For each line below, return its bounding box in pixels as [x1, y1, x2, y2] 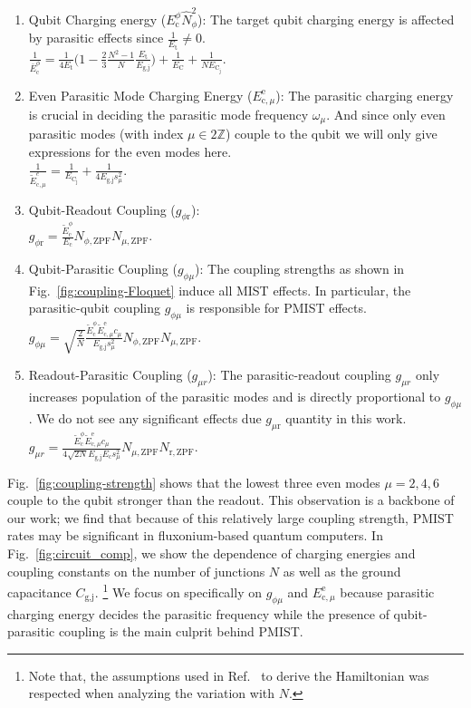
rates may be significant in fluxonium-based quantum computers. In [7, 526, 383, 545]
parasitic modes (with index [28, 124, 184, 143]
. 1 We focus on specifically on [94, 580, 262, 601]
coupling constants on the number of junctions [7, 561, 265, 580]
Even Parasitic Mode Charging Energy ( [28, 85, 253, 104]
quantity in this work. [285, 408, 407, 427]
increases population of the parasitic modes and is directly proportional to [28, 387, 441, 406]
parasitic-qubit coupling [28, 298, 161, 317]
